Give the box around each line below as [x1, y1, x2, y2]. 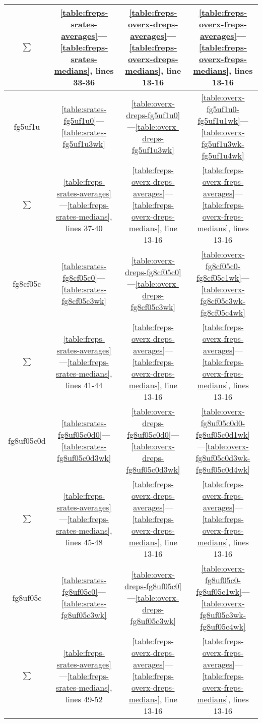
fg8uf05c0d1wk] [195, 429, 250, 440]
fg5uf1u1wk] [198, 115, 240, 126]
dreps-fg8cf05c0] [125, 266, 181, 278]
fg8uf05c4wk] [200, 621, 246, 632]
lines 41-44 [65, 379, 103, 391]
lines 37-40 [65, 222, 103, 234]
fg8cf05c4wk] [201, 306, 245, 318]
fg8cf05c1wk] [196, 272, 241, 283]
